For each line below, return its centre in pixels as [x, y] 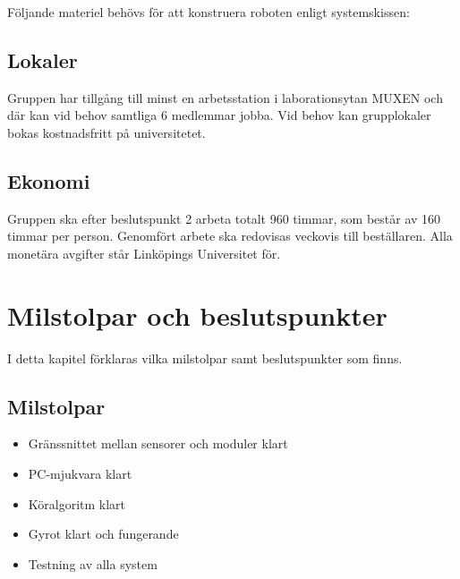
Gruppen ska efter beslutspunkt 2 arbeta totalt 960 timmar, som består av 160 [224, 218]
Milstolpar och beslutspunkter [197, 315]
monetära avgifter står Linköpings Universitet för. [144, 253]
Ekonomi [49, 180]
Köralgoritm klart [77, 503]
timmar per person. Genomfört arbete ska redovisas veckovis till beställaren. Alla [230, 236]
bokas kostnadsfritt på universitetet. [106, 132]
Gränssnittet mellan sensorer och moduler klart [158, 443]
